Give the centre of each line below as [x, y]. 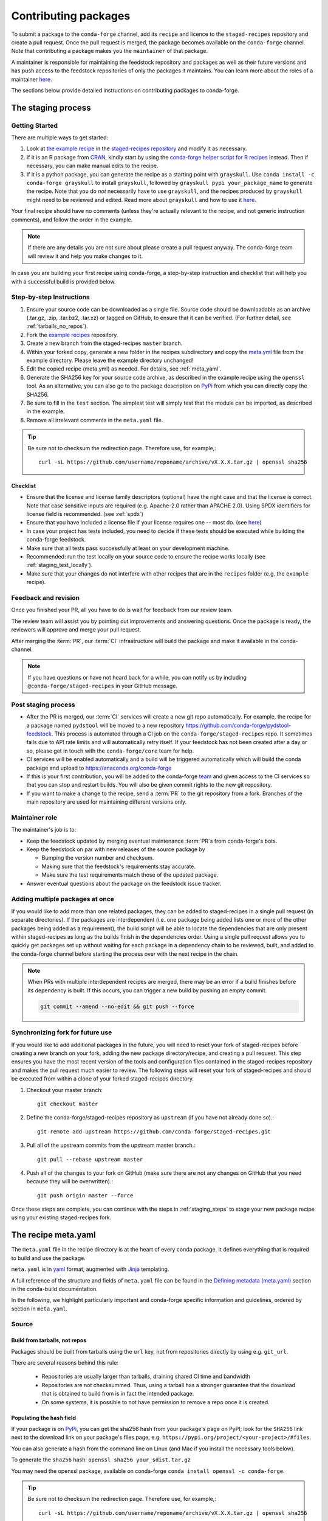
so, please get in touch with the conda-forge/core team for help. [110, 751]
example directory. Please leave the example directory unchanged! [110, 360]
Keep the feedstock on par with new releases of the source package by [116, 849]
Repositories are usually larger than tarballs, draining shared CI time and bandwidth [146, 1377]
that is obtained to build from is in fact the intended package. [118, 1394]
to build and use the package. [49, 1258]
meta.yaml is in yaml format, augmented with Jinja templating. [90, 1269]
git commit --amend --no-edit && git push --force [117, 1006]
